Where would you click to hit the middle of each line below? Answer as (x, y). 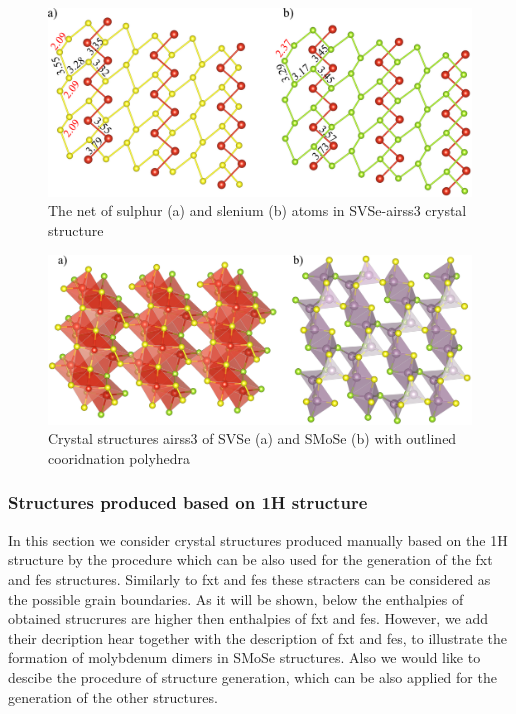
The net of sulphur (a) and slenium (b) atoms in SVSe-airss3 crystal (257, 210)
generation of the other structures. (113, 696)
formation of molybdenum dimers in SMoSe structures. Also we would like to (244, 657)
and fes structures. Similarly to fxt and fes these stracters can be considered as (249, 578)
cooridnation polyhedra (119, 457)
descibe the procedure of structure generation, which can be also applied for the (252, 676)
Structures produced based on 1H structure (188, 502)
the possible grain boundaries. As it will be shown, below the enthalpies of (236, 598)
